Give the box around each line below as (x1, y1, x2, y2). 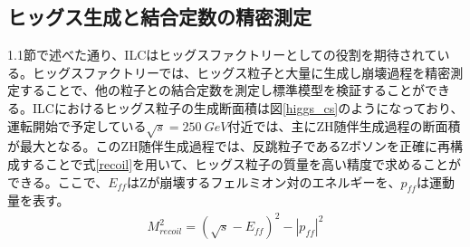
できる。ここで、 (7, 172, 109, 191)
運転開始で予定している (7, 116, 147, 135)
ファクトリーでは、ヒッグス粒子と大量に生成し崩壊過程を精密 (82, 62, 451, 81)
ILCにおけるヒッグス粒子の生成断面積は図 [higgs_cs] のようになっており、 (32, 98, 464, 117)
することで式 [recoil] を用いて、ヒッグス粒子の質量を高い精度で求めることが (19, 154, 461, 173)
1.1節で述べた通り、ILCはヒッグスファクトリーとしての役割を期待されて (7, 45, 437, 64)
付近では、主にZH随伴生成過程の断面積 (227, 116, 461, 135)
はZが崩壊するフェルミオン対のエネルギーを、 (126, 172, 401, 191)
